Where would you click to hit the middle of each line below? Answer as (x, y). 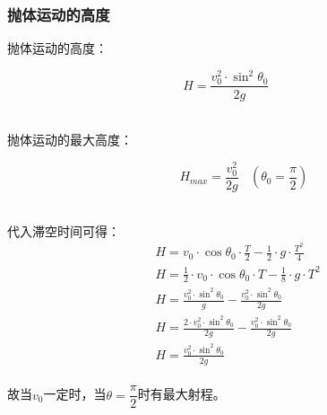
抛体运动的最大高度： (70, 140)
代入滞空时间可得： (64, 230)
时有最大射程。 (181, 394)
